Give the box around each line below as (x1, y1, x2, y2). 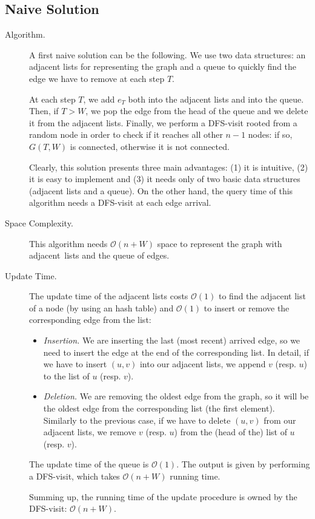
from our (264, 413, 296, 426)
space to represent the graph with (157, 237, 282, 249)
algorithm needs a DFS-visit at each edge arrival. (29, 196, 211, 209)
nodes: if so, (248, 128, 293, 141)
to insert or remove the (204, 301, 290, 314)
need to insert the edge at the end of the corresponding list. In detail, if (43, 345, 310, 358)
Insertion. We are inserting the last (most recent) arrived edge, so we (43, 334, 300, 347)
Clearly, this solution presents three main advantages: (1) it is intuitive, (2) (29, 160, 308, 173)
